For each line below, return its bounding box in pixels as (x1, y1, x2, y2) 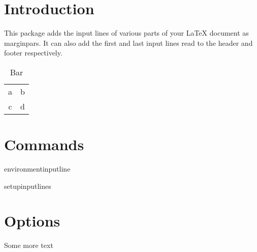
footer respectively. (4, 47, 62, 58)
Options (4, 210, 60, 231)
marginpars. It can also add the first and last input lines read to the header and (4, 37, 253, 48)
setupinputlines (4, 180, 51, 191)
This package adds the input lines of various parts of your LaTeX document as (4, 27, 249, 38)
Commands (4, 134, 84, 155)
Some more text (4, 240, 53, 250)
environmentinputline (4, 163, 71, 174)
